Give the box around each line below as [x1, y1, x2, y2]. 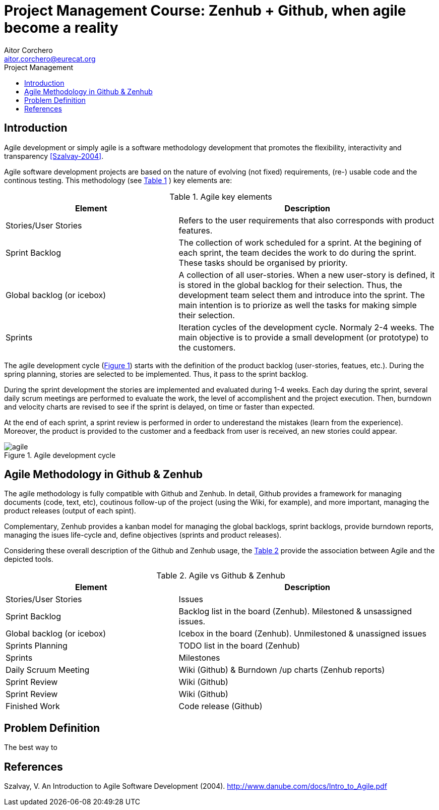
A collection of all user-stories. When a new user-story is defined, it [178, 269, 435, 280]
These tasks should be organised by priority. [178, 257, 348, 268]
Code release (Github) [178, 701, 263, 712]
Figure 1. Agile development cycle [4, 450, 116, 459]
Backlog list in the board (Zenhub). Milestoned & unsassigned [178, 606, 412, 617]
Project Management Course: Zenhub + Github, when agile [4, 2, 406, 19]
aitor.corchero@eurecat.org [4, 54, 96, 63]
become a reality [4, 19, 118, 36]
